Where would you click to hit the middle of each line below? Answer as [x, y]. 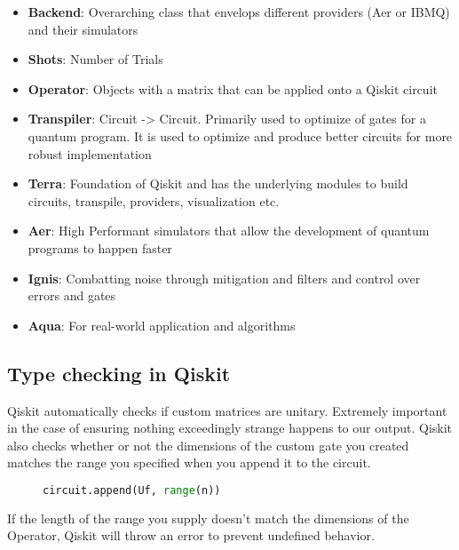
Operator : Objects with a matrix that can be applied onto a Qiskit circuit [233, 88]
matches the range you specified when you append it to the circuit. [189, 462]
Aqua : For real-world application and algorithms [162, 325]
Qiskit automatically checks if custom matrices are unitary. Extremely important [227, 410]
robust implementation [90, 153]
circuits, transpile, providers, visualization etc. [154, 200]
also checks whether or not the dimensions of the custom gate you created [208, 445]
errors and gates [72, 295]
